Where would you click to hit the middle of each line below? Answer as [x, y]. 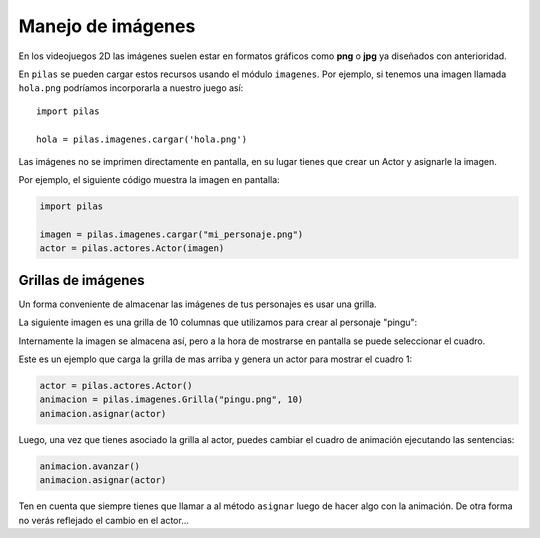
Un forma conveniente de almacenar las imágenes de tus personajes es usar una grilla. [197, 304]
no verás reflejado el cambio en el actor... [104, 520]
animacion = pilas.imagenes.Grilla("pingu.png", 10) [171, 399]
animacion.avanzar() [89, 466]
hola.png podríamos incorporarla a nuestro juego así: [131, 88]
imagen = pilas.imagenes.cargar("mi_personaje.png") [171, 234]
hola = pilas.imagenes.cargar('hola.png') [142, 139]
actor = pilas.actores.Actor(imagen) [132, 248]
